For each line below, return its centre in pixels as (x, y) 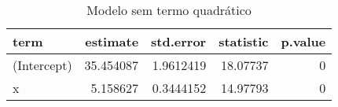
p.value (303, 41)
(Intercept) (42, 65)
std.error (179, 41)
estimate (112, 41)
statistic (244, 41)
